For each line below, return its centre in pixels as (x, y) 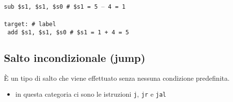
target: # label (30, 24)
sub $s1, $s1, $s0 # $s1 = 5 (51, 7)
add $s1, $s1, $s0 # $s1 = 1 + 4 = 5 (68, 32)
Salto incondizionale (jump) (75, 57)
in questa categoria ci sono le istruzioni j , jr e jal (91, 94)
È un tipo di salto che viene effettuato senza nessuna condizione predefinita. (117, 78)
